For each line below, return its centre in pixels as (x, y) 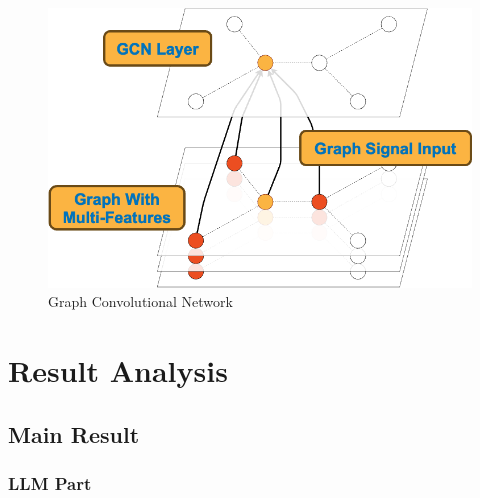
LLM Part (50, 482)
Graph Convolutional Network (140, 301)
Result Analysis (118, 370)
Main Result (74, 433)
